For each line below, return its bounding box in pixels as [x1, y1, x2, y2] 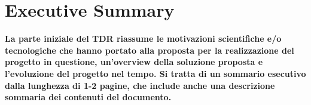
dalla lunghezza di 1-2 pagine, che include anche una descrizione [5, 79, 275, 91]
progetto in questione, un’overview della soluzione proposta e [5, 55, 263, 68]
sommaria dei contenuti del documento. [5, 91, 172, 103]
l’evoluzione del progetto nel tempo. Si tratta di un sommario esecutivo [5, 67, 306, 79]
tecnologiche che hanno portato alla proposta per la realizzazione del [5, 44, 294, 56]
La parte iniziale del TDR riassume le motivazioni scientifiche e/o [5, 32, 282, 45]
